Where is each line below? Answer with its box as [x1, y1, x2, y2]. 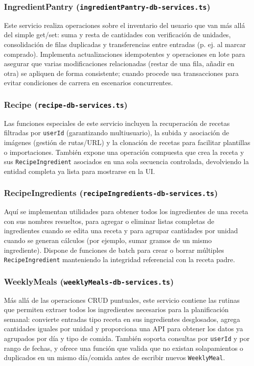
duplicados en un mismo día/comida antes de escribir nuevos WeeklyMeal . [4, 352, 225, 363]
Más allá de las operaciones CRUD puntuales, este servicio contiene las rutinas [4, 294, 240, 305]
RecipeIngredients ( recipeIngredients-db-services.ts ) [4, 187, 218, 199]
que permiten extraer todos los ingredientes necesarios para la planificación [4, 304, 229, 315]
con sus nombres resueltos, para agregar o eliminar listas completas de [4, 216, 214, 226]
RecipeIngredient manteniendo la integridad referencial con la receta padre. [4, 254, 235, 265]
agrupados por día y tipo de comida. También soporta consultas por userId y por [4, 333, 250, 343]
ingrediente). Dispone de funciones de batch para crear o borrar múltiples [4, 244, 224, 255]
